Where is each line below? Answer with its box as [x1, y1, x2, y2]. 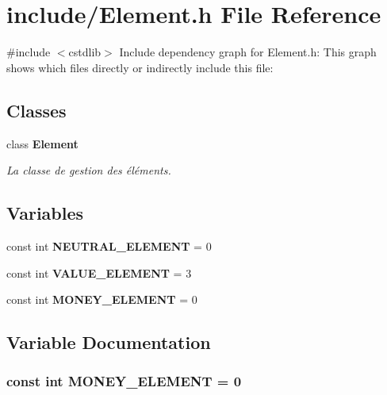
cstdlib [68, 44, 102, 60]
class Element [6, 135, 79, 151]
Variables [6, 201, 84, 225]
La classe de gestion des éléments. [6, 162, 171, 178]
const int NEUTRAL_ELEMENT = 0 [6, 237, 212, 254]
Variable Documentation [6, 330, 211, 355]
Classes [6, 98, 67, 122]
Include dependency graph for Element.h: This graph [119, 44, 377, 60]
